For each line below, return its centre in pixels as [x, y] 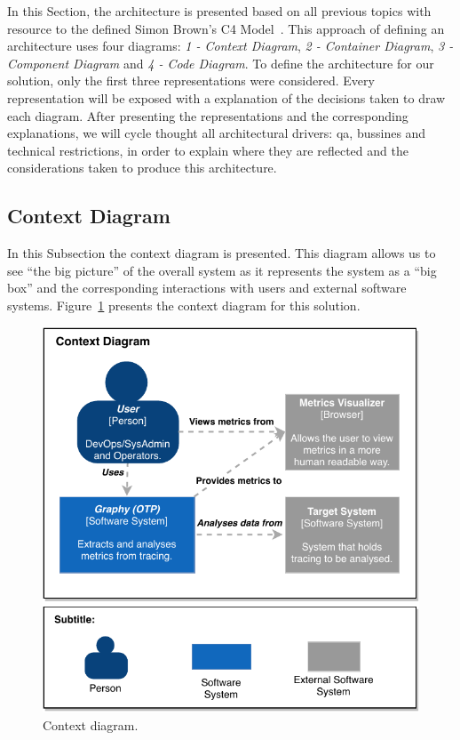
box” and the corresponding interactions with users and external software [207, 288]
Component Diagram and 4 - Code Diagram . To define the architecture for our [221, 63]
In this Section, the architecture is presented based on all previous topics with [219, 11]
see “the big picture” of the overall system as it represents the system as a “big [222, 270]
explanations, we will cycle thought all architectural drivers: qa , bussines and [217, 133]
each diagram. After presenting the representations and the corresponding [208, 115]
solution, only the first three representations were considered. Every [191, 80]
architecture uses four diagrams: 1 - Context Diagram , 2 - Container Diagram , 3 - [230, 46]
